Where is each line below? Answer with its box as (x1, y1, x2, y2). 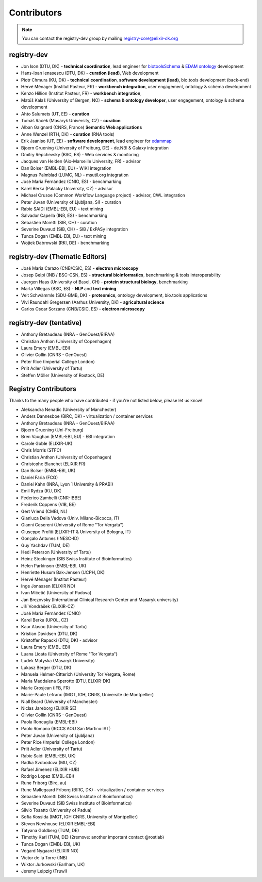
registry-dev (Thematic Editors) (9, 252, 107, 261)
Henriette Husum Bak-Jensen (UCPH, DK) (21, 570, 105, 575)
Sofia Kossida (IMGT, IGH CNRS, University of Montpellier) (21, 814, 138, 820)
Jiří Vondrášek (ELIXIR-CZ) (21, 604, 75, 609)
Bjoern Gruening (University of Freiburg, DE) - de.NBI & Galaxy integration (21, 145, 169, 150)
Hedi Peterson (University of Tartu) (21, 549, 91, 555)
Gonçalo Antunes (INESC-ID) (21, 536, 79, 541)
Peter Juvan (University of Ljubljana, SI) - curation (21, 199, 121, 205)
